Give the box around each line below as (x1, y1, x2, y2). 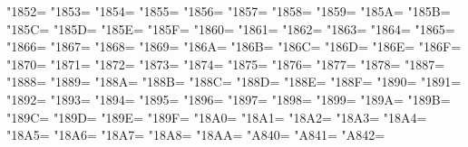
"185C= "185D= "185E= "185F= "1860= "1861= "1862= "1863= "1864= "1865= (6, 19, 455, 38)
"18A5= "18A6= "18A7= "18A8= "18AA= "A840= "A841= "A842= (6, 125, 385, 144)
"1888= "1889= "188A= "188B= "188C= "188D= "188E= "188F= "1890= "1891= (6, 72, 462, 91)
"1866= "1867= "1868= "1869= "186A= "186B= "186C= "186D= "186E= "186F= (6, 37, 462, 56)
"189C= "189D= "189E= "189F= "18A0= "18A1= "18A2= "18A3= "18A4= (6, 107, 427, 126)
